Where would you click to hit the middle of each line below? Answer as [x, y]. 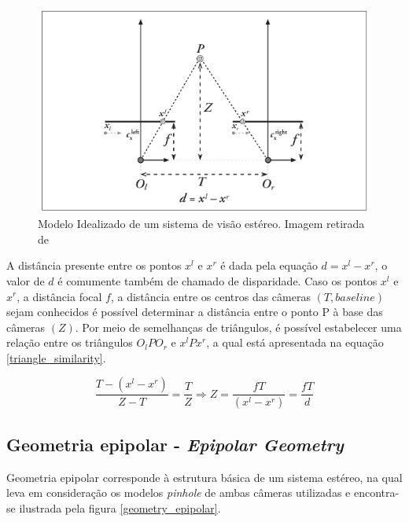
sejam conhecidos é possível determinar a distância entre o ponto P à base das [195, 312]
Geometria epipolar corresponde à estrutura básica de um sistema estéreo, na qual [204, 477]
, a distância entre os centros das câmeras [210, 296]
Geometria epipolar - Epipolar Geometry [175, 444]
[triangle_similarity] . [56, 357]
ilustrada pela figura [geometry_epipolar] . [120, 507]
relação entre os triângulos [70, 342]
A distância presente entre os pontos [94, 265]
